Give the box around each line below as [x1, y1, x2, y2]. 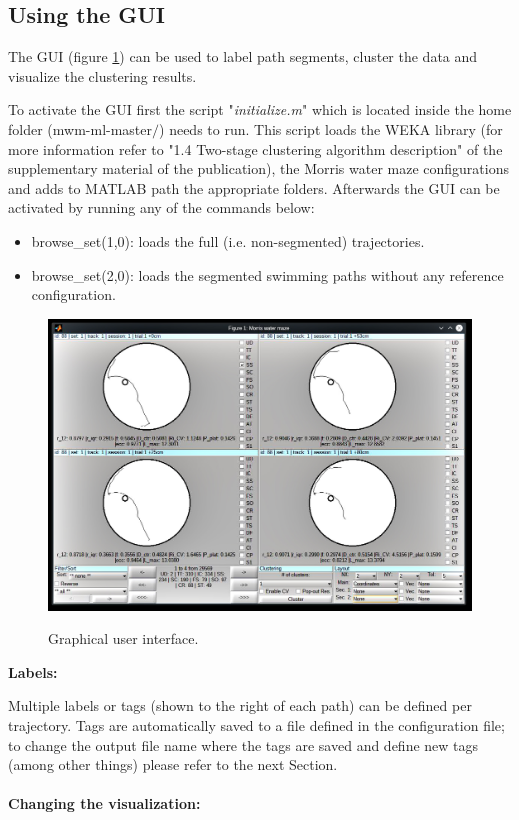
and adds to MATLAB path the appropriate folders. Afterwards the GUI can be [8, 177, 500, 198]
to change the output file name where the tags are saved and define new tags [8, 734, 479, 755]
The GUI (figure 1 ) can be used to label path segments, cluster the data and [8, 46, 478, 67]
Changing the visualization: [8, 793, 201, 814]
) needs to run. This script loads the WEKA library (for [159, 118, 503, 139]
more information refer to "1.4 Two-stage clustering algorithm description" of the [8, 138, 503, 159]
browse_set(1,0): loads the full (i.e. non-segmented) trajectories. [31, 230, 425, 251]
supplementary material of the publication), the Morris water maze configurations [8, 158, 509, 179]
